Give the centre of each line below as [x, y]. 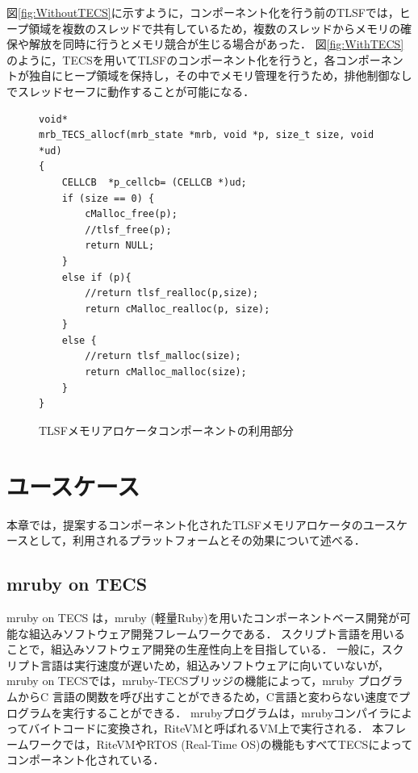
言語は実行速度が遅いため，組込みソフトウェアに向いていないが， [215, 664]
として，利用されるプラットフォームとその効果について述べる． [197, 540]
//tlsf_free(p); [128, 230]
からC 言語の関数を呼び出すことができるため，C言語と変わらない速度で [208, 696]
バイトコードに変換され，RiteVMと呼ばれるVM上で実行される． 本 [206, 728]
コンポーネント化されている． [86, 760]
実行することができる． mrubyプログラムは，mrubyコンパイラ [226, 712]
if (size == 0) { [108, 198]
